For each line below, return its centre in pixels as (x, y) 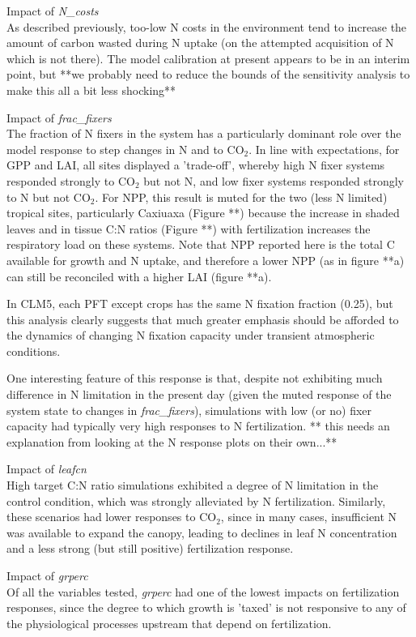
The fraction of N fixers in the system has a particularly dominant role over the (204, 133)
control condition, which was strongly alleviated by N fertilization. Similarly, (196, 500)
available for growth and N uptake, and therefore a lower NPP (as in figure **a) (206, 260)
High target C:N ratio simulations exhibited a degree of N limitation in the (193, 485)
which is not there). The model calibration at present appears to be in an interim (208, 58)
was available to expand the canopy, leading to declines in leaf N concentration (202, 532)
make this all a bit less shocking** (91, 90)
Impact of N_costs (53, 11)
